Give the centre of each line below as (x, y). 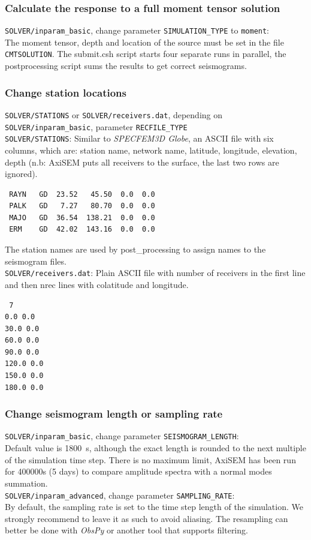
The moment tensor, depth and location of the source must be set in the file (144, 42)
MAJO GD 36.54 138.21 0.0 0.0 (82, 217)
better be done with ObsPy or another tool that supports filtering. (126, 530)
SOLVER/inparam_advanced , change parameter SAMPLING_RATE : (120, 495)
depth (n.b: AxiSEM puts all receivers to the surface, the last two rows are (142, 162)
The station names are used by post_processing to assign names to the (135, 249)
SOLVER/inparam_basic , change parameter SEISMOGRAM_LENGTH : (122, 436)
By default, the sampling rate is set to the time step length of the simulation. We (154, 507)
